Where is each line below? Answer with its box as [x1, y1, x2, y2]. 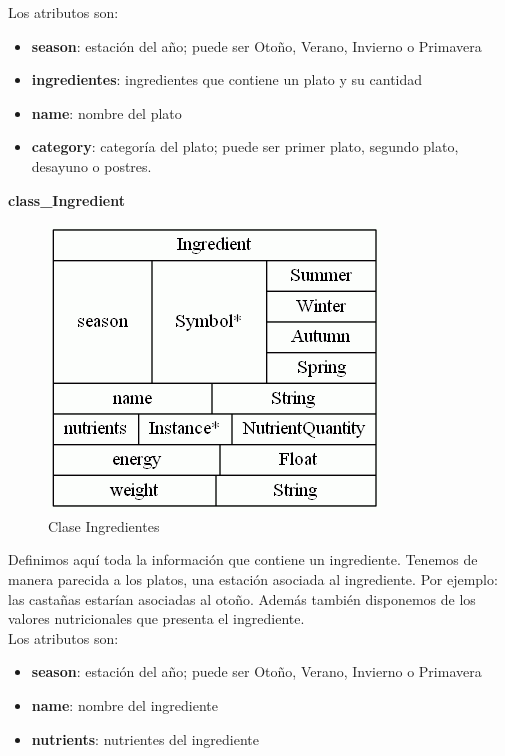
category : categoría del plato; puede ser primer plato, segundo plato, [31, 136, 459, 157]
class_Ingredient [8, 189, 125, 210]
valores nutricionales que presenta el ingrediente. [8, 608, 305, 629]
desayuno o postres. [31, 155, 152, 176]
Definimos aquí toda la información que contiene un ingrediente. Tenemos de [8, 549, 478, 570]
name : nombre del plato [31, 102, 182, 123]
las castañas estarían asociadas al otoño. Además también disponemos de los [8, 588, 476, 609]
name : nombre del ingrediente [31, 694, 218, 715]
